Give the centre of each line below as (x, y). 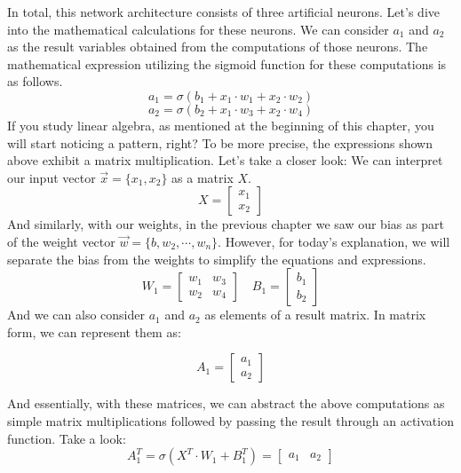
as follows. (35, 81)
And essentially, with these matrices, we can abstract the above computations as (226, 403)
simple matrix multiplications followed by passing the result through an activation (230, 420)
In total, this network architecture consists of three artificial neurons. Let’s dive (223, 12)
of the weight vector (61, 241)
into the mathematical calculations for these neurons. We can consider (198, 29)
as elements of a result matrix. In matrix (315, 315)
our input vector (52, 177)
